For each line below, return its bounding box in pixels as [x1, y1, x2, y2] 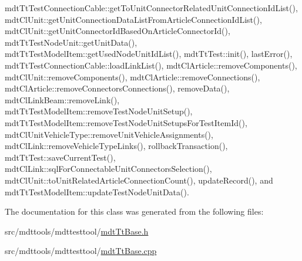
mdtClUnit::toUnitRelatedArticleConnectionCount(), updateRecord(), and [5, 174, 273, 186]
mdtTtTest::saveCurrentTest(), [5, 151, 116, 163]
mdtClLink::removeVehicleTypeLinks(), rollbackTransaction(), [5, 140, 228, 152]
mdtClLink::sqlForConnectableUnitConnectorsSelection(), [5, 162, 212, 175]
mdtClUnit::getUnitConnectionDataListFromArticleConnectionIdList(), [5, 13, 262, 25]
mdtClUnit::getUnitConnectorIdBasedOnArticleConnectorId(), [5, 25, 230, 37]
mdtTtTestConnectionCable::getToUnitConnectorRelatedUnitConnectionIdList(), [5, 2, 298, 13]
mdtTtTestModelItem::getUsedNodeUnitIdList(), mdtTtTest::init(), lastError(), [5, 48, 293, 60]
